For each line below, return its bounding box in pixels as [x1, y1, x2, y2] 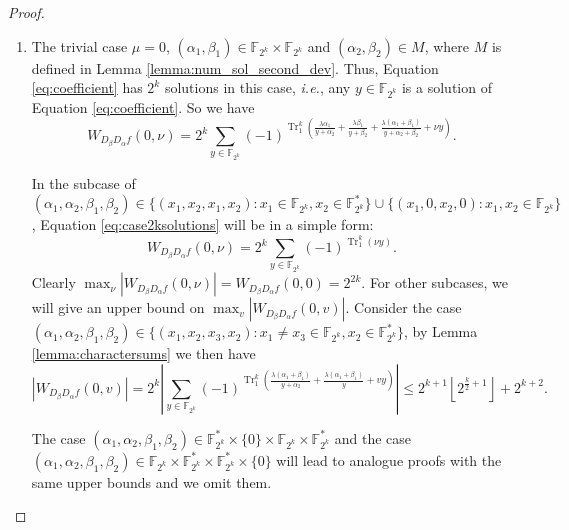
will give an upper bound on [31, 297, 205, 318]
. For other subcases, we [361, 272, 509, 293]
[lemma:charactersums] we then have [31, 343, 256, 364]
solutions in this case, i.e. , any [164, 77, 351, 98]
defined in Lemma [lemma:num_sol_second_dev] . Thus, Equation [31, 57, 439, 78]
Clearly [31, 272, 76, 293]
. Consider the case [345, 297, 462, 318]
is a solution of [401, 77, 492, 98]
